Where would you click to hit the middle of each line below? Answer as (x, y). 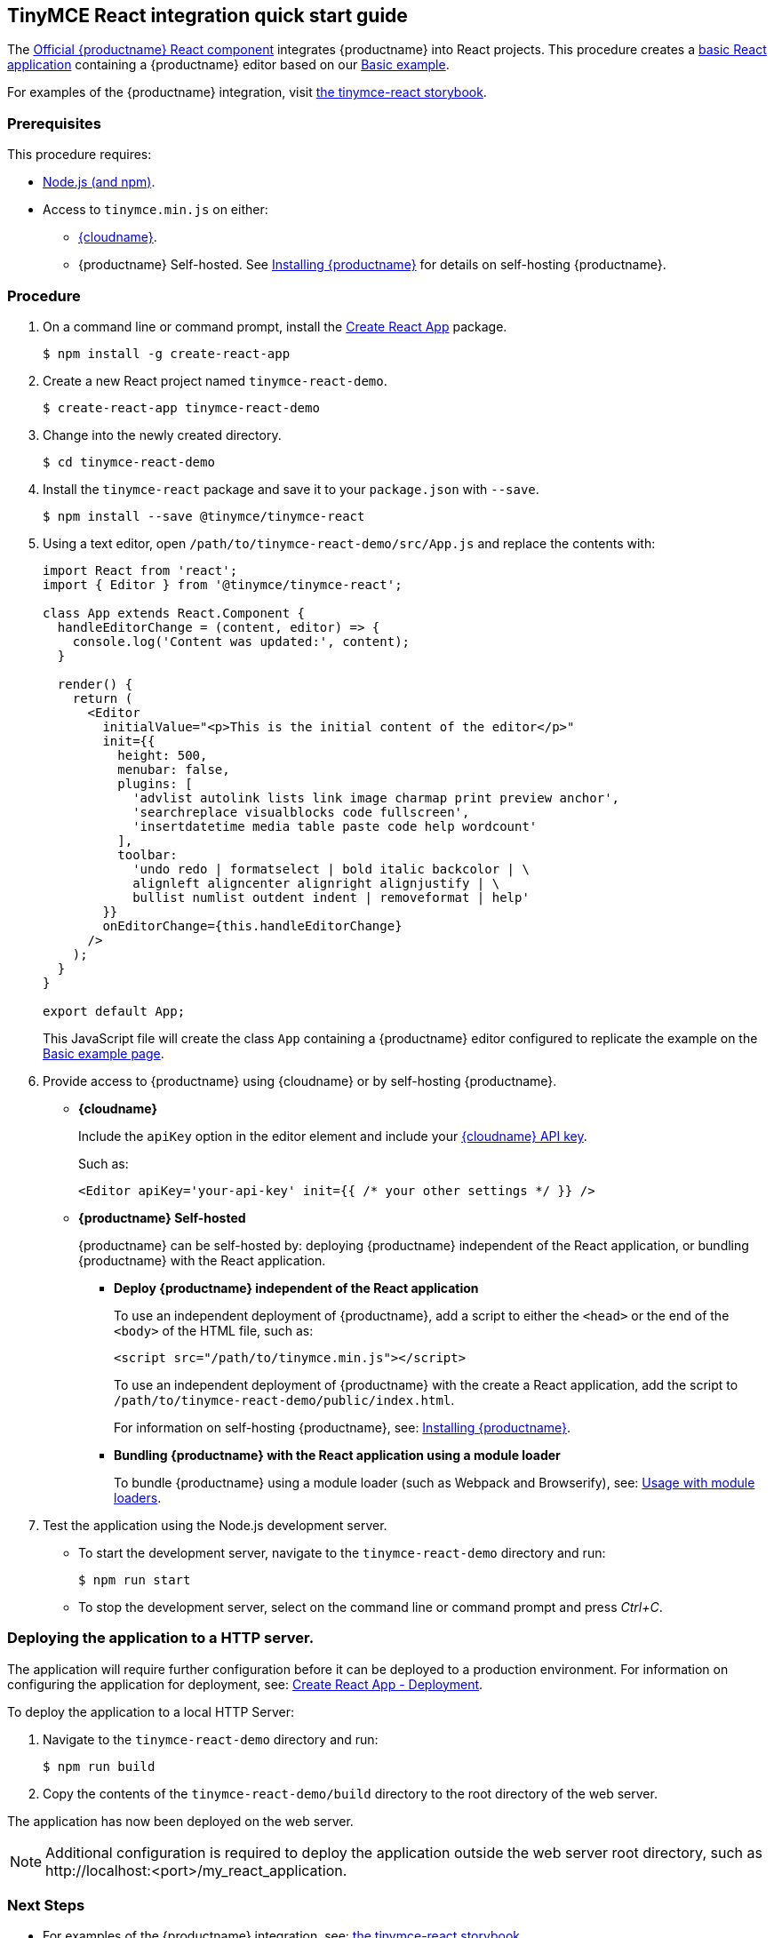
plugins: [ (155, 783)
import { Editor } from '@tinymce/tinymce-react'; (223, 584)
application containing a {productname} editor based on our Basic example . (228, 65)
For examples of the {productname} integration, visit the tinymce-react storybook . (247, 92)
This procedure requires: (80, 155)
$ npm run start (135, 1579)
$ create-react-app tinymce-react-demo (181, 407)
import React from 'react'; (140, 570)
